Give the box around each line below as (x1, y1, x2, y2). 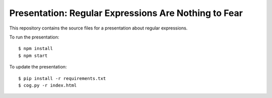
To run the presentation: (9, 34, 59, 40)
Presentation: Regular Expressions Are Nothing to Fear (9, 7, 243, 18)
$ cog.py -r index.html (18, 82, 77, 88)
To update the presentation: (9, 64, 67, 70)
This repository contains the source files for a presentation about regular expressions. (9, 25, 188, 31)
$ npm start (18, 52, 48, 58)
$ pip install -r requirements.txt (18, 75, 106, 81)
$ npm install (18, 45, 53, 51)
